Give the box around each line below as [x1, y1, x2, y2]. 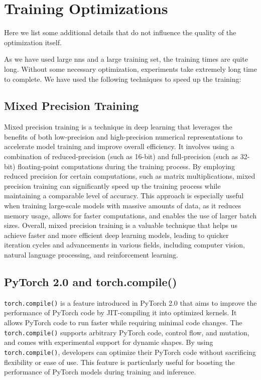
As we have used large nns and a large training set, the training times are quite [4, 54, 248, 64]
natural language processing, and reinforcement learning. [4, 249, 178, 260]
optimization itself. [4, 37, 62, 47]
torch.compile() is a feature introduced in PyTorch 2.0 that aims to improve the [4, 297, 257, 308]
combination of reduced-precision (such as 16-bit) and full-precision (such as [4, 151, 238, 162]
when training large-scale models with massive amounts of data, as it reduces [4, 200, 241, 211]
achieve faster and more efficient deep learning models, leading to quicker [4, 229, 229, 240]
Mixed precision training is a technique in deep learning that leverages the [4, 121, 232, 132]
